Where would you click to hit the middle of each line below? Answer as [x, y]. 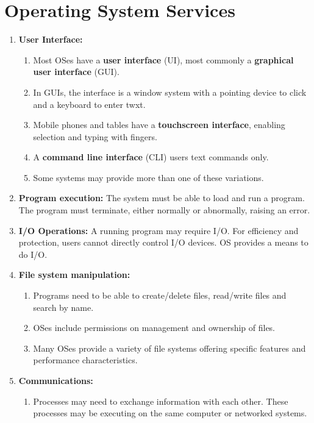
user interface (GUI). [76, 72]
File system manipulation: [74, 275]
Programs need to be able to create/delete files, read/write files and [160, 295]
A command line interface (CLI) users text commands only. [151, 157]
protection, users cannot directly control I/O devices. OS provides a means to [163, 242]
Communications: [56, 380]
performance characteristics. [85, 360]
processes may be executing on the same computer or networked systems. [170, 413]
